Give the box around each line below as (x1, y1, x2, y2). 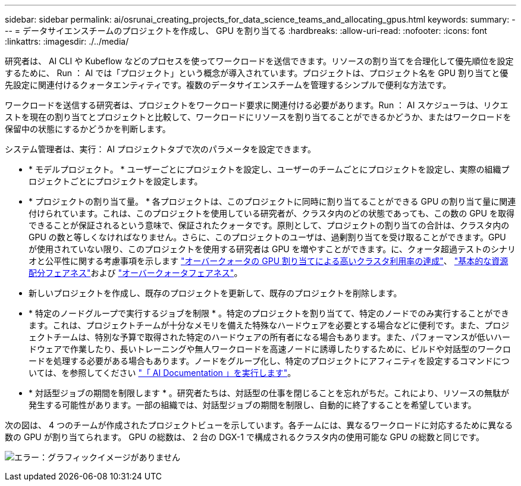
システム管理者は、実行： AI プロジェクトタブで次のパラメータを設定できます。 (5, 144, 316, 154)
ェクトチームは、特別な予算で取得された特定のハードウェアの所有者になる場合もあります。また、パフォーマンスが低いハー (29, 332, 510, 342)
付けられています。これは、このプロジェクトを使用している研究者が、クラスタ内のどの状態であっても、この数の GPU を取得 (29, 208, 514, 218)
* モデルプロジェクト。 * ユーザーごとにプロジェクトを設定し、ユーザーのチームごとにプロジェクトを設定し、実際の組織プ (29, 164, 510, 174)
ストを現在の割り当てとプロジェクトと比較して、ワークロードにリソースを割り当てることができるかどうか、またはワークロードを (5, 112, 511, 122)
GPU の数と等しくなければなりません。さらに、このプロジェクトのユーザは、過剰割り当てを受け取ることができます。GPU (29, 232, 506, 242)
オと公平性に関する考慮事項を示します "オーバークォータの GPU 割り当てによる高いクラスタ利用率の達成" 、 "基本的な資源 (29, 256, 509, 266)
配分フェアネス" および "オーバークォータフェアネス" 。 (29, 268, 243, 278)
